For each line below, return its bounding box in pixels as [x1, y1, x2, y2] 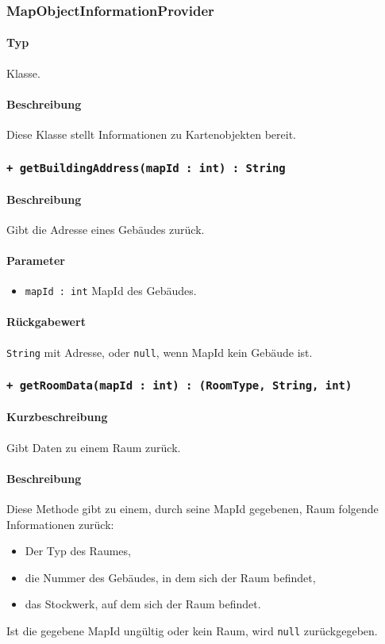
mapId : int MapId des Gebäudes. [25, 282, 197, 299]
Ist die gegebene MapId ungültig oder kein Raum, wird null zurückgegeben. [6, 622, 378, 638]
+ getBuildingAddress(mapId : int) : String [6, 161, 286, 174]
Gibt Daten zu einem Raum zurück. [6, 439, 181, 455]
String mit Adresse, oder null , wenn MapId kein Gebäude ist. [6, 343, 313, 360]
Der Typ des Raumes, [25, 542, 131, 559]
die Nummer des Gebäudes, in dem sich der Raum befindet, [25, 569, 316, 585]
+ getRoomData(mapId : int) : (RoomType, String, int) [6, 379, 352, 393]
